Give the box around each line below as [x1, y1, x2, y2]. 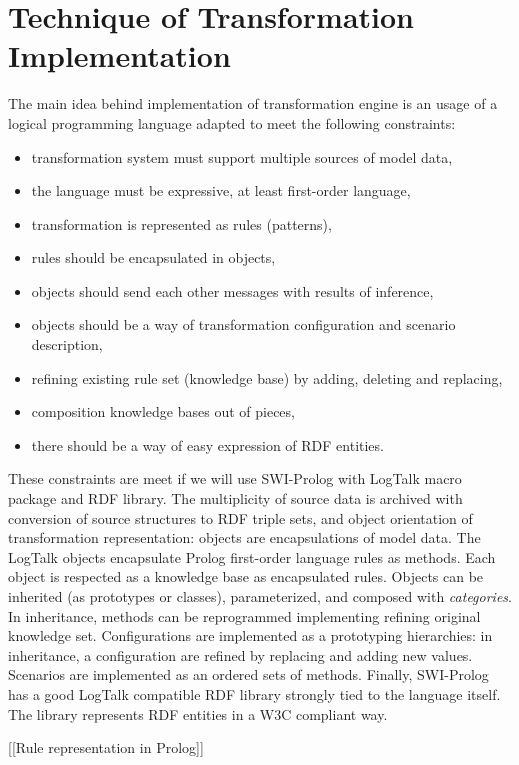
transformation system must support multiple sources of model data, [31, 146, 453, 167]
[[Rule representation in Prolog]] [8, 737, 204, 758]
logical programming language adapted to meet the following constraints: [8, 112, 456, 133]
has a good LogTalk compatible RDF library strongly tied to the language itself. [8, 683, 501, 704]
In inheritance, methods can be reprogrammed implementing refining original [8, 605, 481, 626]
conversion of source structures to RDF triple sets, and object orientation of [8, 507, 473, 528]
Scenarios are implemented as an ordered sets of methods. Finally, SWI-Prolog [8, 664, 489, 685]
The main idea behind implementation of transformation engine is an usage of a [8, 93, 498, 114]
